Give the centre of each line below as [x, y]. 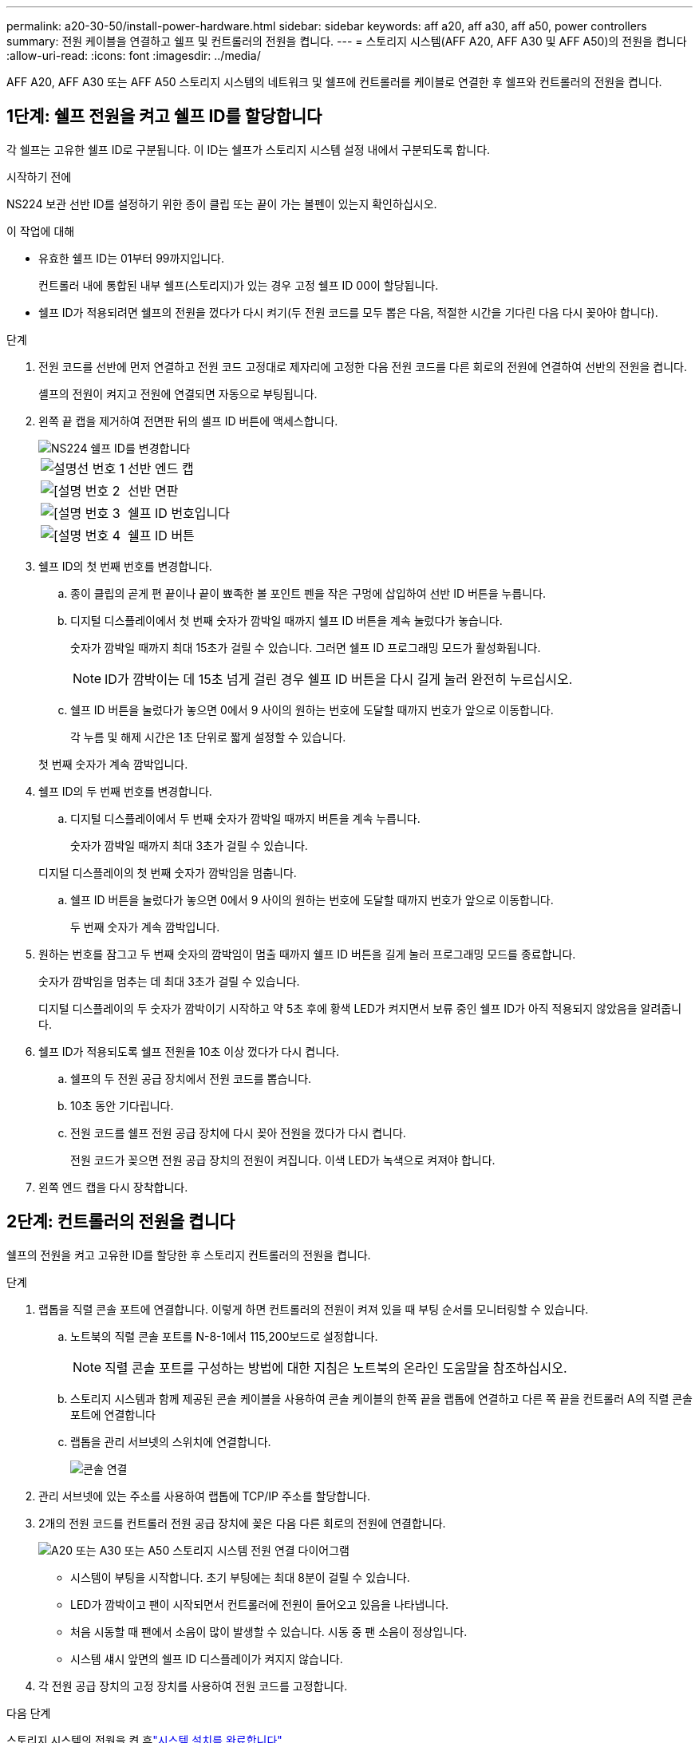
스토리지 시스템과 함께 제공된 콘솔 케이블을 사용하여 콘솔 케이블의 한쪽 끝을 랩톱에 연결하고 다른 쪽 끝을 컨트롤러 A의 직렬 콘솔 [381, 1398]
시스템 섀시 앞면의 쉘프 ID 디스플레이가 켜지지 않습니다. [207, 1658]
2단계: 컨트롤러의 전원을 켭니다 [121, 1222]
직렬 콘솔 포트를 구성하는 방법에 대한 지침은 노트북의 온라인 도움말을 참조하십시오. [336, 1368]
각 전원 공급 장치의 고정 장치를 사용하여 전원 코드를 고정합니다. [193, 1686]
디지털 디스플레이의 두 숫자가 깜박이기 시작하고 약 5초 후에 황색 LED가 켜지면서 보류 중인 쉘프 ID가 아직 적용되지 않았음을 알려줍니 [360, 1008]
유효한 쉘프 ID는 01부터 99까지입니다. [131, 258]
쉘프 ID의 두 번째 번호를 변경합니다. [125, 791]
